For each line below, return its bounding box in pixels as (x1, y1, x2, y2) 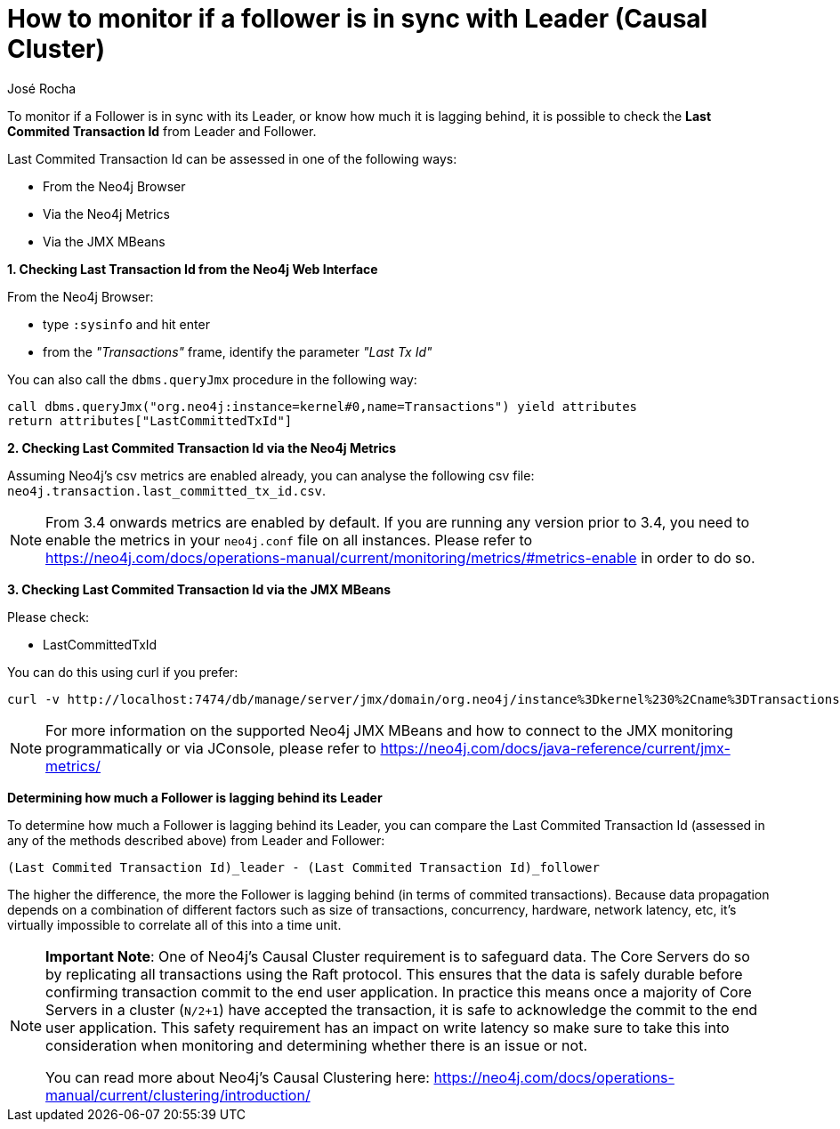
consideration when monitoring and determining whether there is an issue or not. (45, 1036, 588, 1054)
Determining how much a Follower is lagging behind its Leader (7, 789, 383, 805)
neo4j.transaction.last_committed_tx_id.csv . (7, 482, 327, 498)
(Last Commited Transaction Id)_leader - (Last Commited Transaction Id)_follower (7, 859, 600, 875)
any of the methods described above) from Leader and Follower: (7, 832, 385, 848)
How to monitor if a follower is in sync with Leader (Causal (7, 4, 708, 34)
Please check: (7, 609, 90, 625)
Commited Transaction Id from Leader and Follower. (7, 123, 317, 139)
